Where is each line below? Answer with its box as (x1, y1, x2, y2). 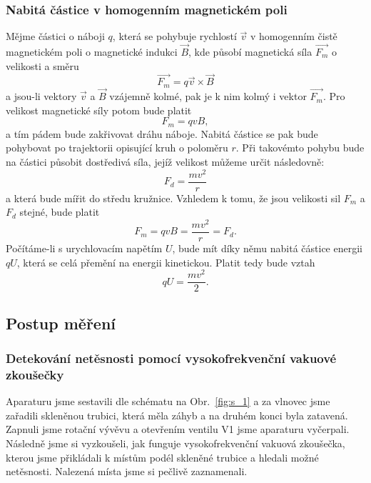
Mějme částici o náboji (6, 29, 105, 44)
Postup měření (6, 312, 116, 334)
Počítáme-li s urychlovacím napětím (6, 241, 163, 255)
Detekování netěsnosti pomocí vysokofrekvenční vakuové (6, 349, 337, 367)
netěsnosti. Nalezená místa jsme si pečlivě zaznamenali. (6, 464, 248, 479)
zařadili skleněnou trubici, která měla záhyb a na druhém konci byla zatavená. (6, 407, 348, 422)
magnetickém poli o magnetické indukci (6, 44, 178, 59)
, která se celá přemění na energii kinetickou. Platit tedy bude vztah (16, 254, 315, 269)
